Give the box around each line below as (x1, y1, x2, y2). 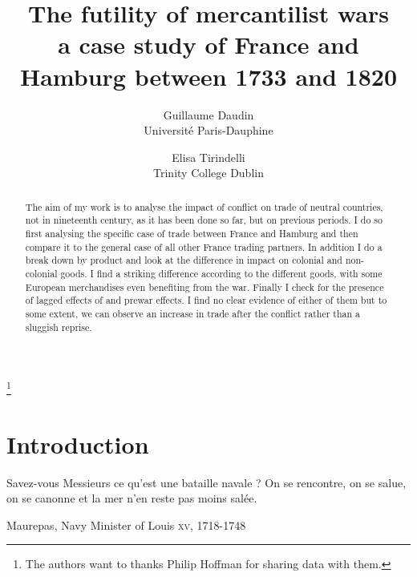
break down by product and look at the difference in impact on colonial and (25, 253, 342, 267)
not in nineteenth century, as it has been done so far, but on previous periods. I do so (25, 213, 383, 227)
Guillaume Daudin (163, 106, 254, 123)
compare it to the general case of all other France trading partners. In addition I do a (25, 240, 383, 253)
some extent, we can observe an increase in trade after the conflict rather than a (25, 306, 360, 320)
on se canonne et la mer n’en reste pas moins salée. (6, 490, 257, 506)
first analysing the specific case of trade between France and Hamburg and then (25, 226, 358, 240)
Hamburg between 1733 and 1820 (19, 59, 397, 92)
